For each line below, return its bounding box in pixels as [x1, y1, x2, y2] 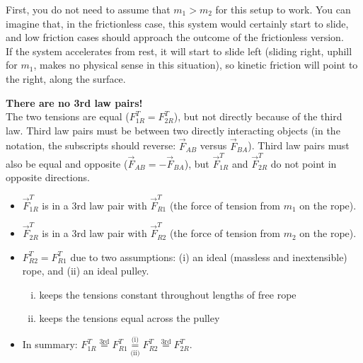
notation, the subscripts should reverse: [6, 138, 176, 153]
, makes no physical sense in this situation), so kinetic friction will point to [33, 57, 358, 72]
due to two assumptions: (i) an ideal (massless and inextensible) [70, 249, 347, 264]
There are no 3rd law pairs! [6, 95, 143, 110]
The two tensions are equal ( [6, 109, 129, 124]
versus [200, 138, 227, 153]
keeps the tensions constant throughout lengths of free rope [39, 287, 296, 301]
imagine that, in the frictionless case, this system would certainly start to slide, [6, 16, 349, 30]
